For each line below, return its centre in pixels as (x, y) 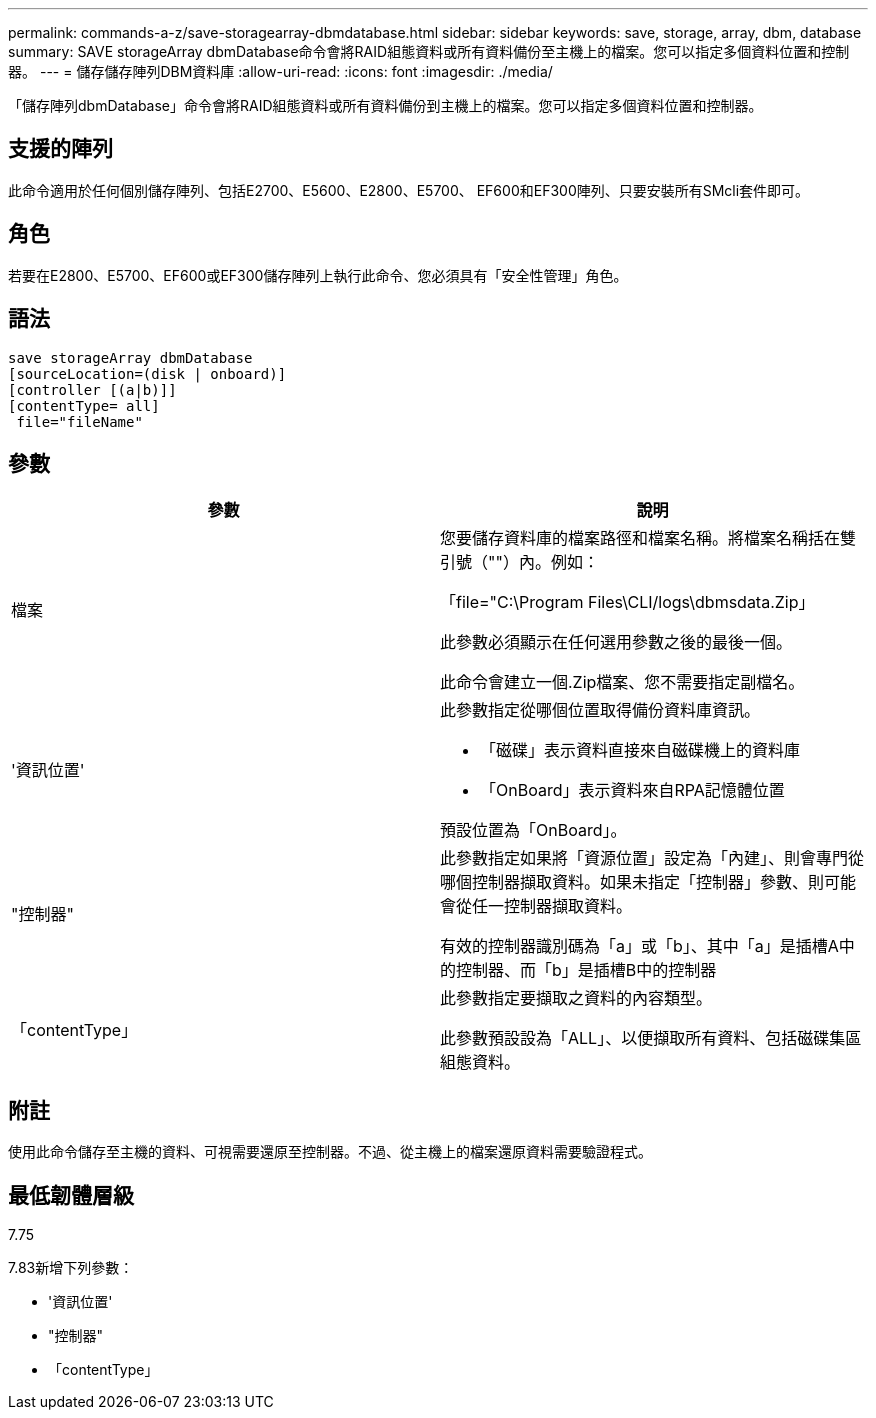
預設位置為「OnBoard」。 (533, 830)
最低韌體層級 (71, 1195)
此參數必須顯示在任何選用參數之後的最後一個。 (616, 642)
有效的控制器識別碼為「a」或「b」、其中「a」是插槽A (639, 946)
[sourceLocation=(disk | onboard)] (147, 373)
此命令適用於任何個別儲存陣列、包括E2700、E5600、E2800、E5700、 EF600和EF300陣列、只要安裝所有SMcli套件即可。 (409, 190)
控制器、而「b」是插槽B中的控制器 (586, 970)
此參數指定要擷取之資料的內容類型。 (576, 998)
